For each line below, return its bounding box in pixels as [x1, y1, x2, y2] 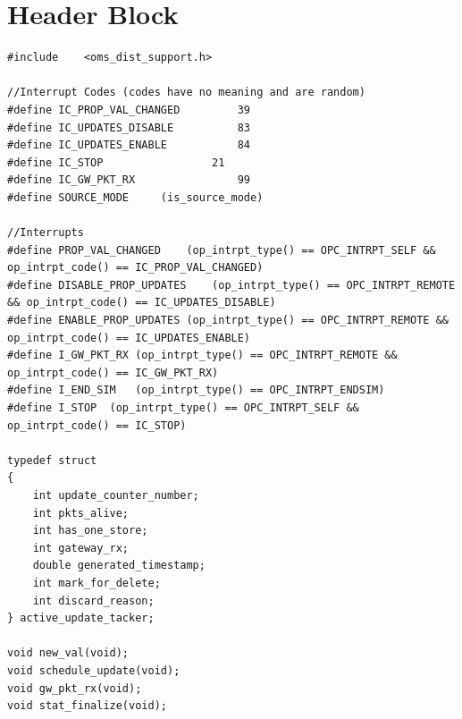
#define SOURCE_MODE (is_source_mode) [7, 190, 264, 204]
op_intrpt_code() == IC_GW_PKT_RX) [7, 366, 219, 379]
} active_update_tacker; [7, 612, 155, 625]
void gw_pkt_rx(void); [7, 681, 142, 695]
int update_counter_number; [32, 488, 199, 502]
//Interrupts [7, 226, 84, 240]
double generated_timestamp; [32, 559, 206, 572]
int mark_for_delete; [32, 576, 161, 589]
